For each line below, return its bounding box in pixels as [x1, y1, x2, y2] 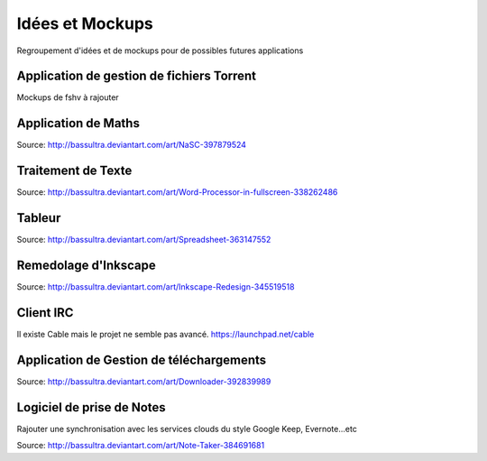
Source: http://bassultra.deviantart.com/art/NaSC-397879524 [16, 140, 247, 151]
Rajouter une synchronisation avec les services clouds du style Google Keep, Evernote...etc [16, 423, 358, 434]
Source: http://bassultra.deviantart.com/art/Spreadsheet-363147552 [16, 235, 271, 245]
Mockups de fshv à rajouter [16, 92, 119, 103]
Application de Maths [16, 115, 140, 131]
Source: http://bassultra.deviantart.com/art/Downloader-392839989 [16, 375, 271, 387]
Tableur [16, 210, 61, 226]
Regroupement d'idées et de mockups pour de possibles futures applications [16, 45, 304, 56]
